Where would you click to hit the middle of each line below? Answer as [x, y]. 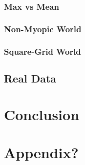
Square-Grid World [42, 51]
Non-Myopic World [43, 29]
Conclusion [42, 114]
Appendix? [41, 152]
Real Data [30, 78]
